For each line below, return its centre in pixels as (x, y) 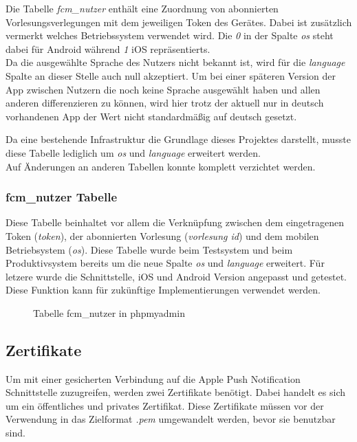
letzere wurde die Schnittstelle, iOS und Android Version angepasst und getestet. (176, 276)
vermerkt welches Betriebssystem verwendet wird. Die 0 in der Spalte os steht (170, 35)
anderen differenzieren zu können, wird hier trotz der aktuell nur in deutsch (165, 103)
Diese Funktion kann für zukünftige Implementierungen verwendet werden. (163, 290)
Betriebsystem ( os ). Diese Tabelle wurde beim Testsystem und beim (149, 249)
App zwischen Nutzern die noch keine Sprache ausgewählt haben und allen (163, 89)
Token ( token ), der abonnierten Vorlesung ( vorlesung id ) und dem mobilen (162, 235)
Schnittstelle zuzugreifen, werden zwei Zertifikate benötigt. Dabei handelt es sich (176, 392)
